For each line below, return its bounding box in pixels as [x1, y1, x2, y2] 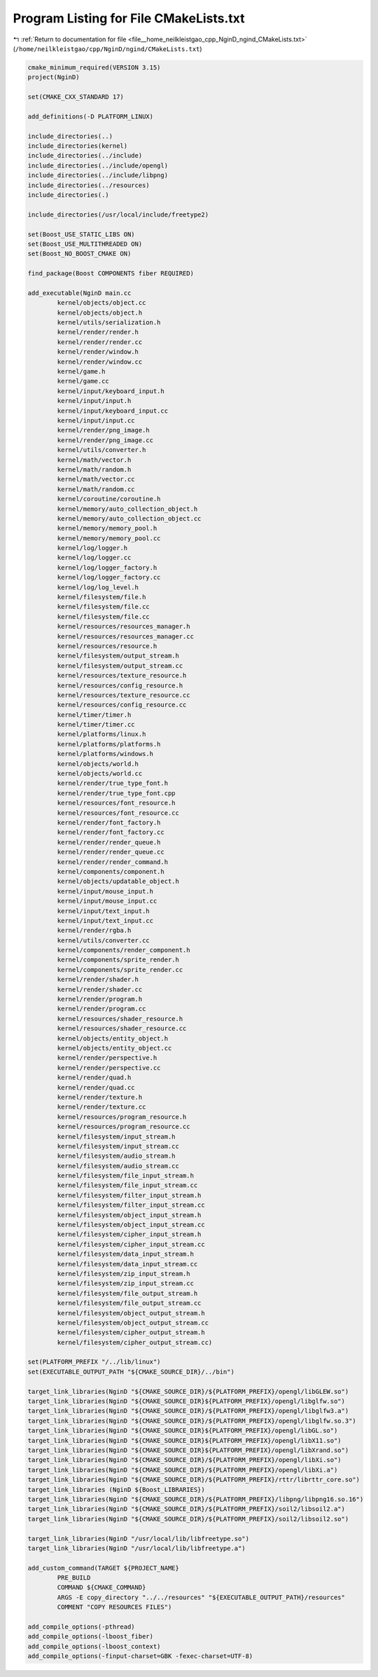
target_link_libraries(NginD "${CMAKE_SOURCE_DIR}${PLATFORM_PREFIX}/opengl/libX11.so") [27, 1437, 342, 1444]
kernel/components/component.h [57, 868, 164, 875]
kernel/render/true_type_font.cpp [57, 789, 176, 797]
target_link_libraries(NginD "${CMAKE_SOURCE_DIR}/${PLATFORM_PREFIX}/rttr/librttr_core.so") [27, 1476, 360, 1484]
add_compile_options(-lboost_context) [27, 1642, 161, 1650]
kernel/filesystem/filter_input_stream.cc [57, 1201, 206, 1209]
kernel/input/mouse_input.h [57, 887, 154, 895]
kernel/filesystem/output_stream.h [57, 652, 180, 660]
